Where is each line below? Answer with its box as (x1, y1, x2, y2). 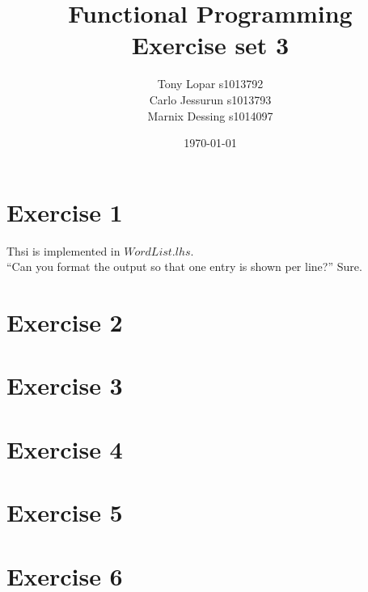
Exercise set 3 (131, 28, 290, 61)
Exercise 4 (6, 432, 123, 465)
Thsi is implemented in (6, 242, 121, 259)
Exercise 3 (6, 369, 123, 402)
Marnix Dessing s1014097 (147, 107, 273, 124)
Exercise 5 (6, 496, 123, 529)
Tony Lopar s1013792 (157, 75, 264, 92)
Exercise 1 (6, 195, 123, 228)
